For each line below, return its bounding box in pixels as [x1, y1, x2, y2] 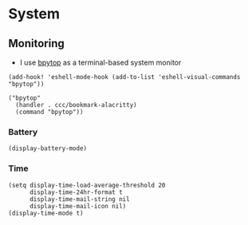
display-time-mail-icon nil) [29, 202, 127, 210]
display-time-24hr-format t [29, 188, 124, 196]
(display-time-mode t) [8, 209, 84, 217]
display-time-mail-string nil [29, 195, 130, 203]
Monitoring [8, 37, 65, 50]
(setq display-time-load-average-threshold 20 [8, 181, 166, 189]
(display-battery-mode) [8, 144, 88, 152]
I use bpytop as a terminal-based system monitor [19, 57, 182, 67]
